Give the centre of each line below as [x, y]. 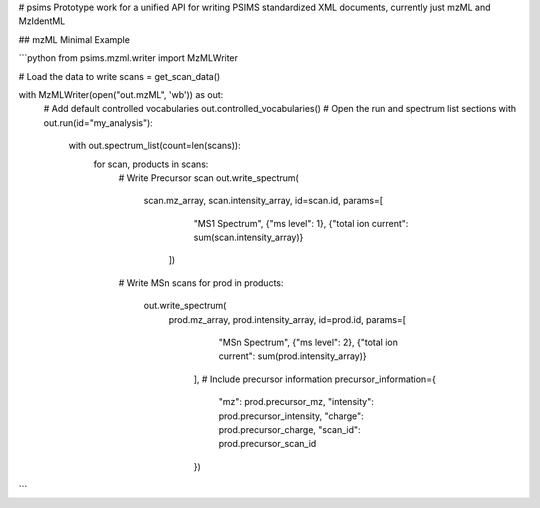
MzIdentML [42, 21]
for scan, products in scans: [151, 164]
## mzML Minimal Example [74, 39]
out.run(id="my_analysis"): [98, 122]
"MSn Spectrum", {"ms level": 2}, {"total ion [308, 342]
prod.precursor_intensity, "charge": [291, 416]
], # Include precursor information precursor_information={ [315, 379]
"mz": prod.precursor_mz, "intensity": [296, 402]
